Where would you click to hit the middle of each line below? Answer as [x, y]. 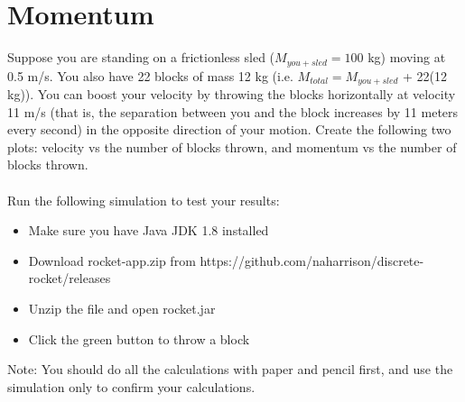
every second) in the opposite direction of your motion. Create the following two [229, 129]
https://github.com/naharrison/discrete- [312, 260]
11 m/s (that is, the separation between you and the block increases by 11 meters [233, 111]
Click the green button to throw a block [139, 338]
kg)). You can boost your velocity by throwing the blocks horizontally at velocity [232, 94]
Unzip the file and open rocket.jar [122, 308]
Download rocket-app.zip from [112, 260]
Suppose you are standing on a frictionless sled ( [141, 57]
